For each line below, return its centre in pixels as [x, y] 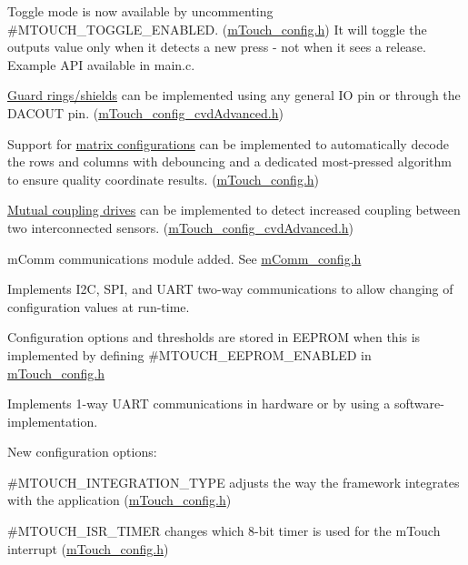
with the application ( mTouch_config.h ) [119, 500]
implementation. [53, 421]
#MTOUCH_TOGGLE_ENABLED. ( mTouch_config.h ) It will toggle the [217, 29]
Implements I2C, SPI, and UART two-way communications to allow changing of [230, 289]
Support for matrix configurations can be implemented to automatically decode [229, 143]
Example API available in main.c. [101, 64]
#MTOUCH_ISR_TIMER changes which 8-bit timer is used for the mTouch [224, 531]
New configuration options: [82, 452]
